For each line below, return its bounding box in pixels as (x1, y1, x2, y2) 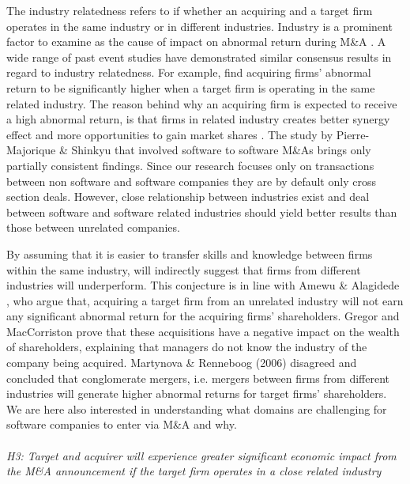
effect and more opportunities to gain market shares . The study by (6, 126, 333, 142)
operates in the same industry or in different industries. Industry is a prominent (6, 17, 393, 34)
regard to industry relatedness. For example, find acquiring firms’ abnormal (6, 64, 371, 81)
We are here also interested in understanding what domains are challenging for (6, 400, 387, 417)
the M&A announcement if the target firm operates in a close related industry (6, 463, 382, 479)
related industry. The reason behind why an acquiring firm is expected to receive (6, 95, 397, 112)
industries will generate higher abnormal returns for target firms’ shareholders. (6, 385, 387, 402)
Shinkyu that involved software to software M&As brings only (71, 142, 371, 158)
